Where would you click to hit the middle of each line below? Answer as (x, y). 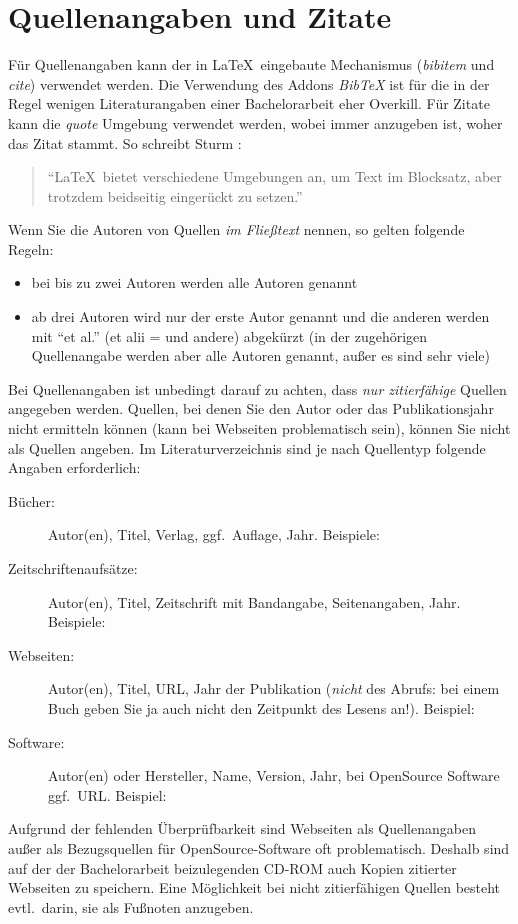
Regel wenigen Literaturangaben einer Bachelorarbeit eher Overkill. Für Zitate (249, 103)
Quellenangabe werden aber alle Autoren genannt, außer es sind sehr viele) (260, 355)
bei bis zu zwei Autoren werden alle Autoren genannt (194, 282)
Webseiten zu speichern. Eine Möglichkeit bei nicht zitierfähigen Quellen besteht (254, 887)
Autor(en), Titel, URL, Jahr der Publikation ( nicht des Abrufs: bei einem (274, 688)
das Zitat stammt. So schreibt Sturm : (125, 142)
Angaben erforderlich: (74, 467)
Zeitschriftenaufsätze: (73, 568)
